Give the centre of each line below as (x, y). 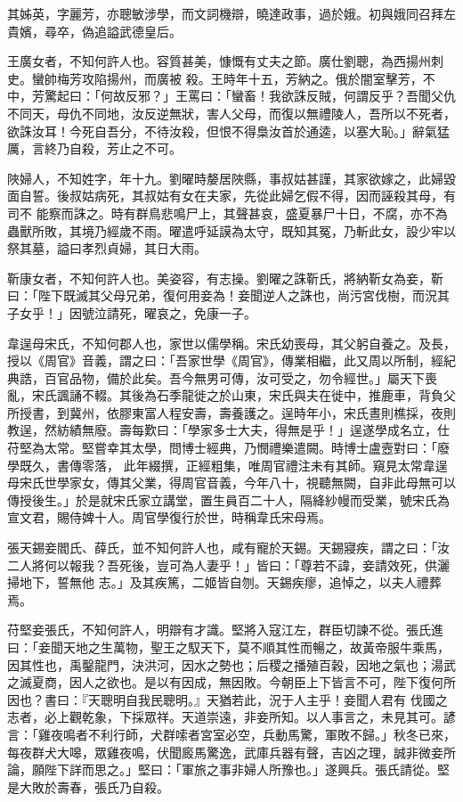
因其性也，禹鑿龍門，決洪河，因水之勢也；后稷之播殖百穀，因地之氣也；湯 (225, 664)
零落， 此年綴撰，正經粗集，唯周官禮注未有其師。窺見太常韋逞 (264, 465)
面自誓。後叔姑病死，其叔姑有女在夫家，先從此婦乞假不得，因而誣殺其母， (225, 196)
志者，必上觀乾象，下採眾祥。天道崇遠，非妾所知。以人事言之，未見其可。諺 (231, 717)
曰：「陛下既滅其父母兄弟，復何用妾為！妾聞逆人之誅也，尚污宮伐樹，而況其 (228, 295)
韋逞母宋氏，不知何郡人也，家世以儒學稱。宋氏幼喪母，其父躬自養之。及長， (231, 343)
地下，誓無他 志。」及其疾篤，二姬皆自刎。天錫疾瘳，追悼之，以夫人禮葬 (230, 582)
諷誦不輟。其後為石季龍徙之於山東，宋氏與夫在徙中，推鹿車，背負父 (256, 395)
